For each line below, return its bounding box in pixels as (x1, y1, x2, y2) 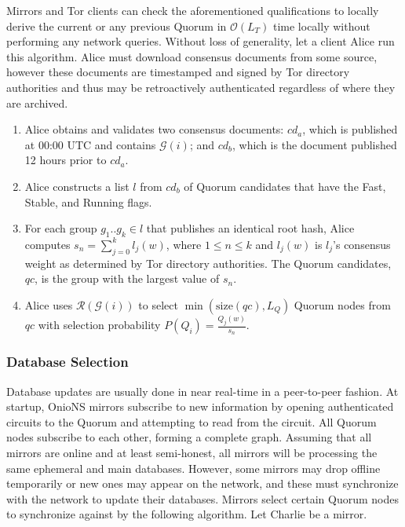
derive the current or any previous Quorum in (6, 17, 227, 34)
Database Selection (6, 352, 129, 371)
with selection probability (38, 317, 161, 333)
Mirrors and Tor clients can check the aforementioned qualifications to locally (6, 2, 379, 18)
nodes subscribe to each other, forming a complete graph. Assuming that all (6, 429, 372, 445)
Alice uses (24, 296, 73, 313)
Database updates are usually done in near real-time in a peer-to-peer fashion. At (6, 382, 399, 399)
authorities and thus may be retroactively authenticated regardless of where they (6, 79, 396, 95)
